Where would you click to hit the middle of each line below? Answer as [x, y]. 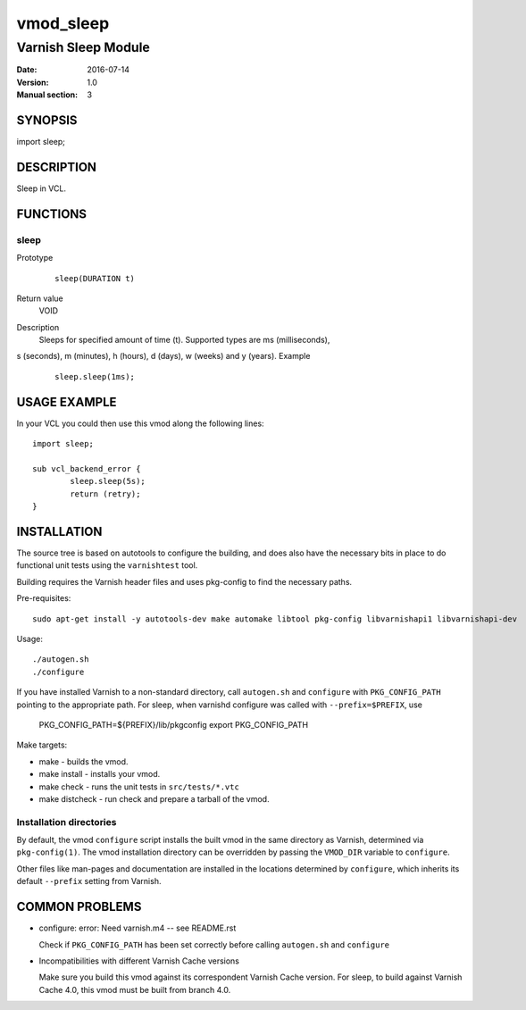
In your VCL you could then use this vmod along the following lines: [140, 423]
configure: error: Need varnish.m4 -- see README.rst [138, 928]
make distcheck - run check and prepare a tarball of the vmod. [154, 798]
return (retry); [105, 494]
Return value [40, 298]
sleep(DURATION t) [95, 278]
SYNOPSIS [47, 120]
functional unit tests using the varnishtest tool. [107, 565]
